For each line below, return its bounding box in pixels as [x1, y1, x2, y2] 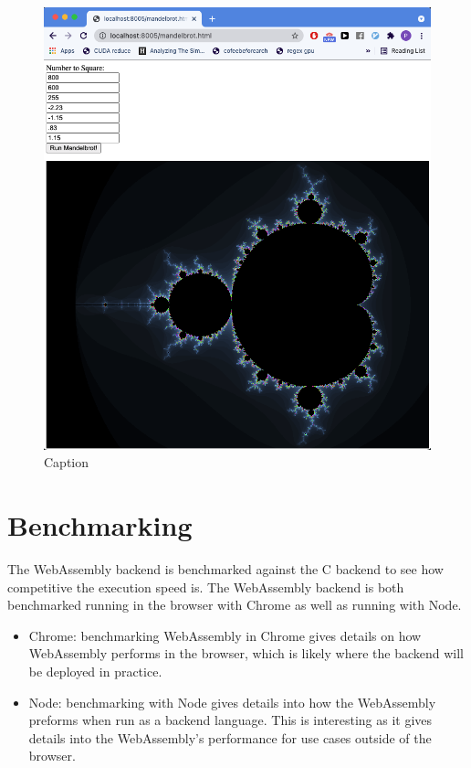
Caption [44, 453, 89, 472]
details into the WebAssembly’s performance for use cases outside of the [28, 728, 432, 747]
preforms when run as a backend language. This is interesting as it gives [28, 710, 433, 730]
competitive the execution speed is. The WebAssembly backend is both [7, 577, 404, 596]
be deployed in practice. [28, 662, 162, 681]
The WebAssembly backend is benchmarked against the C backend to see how [7, 560, 444, 579]
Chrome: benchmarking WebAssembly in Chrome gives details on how [28, 625, 422, 645]
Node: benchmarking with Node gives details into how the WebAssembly [28, 692, 436, 711]
